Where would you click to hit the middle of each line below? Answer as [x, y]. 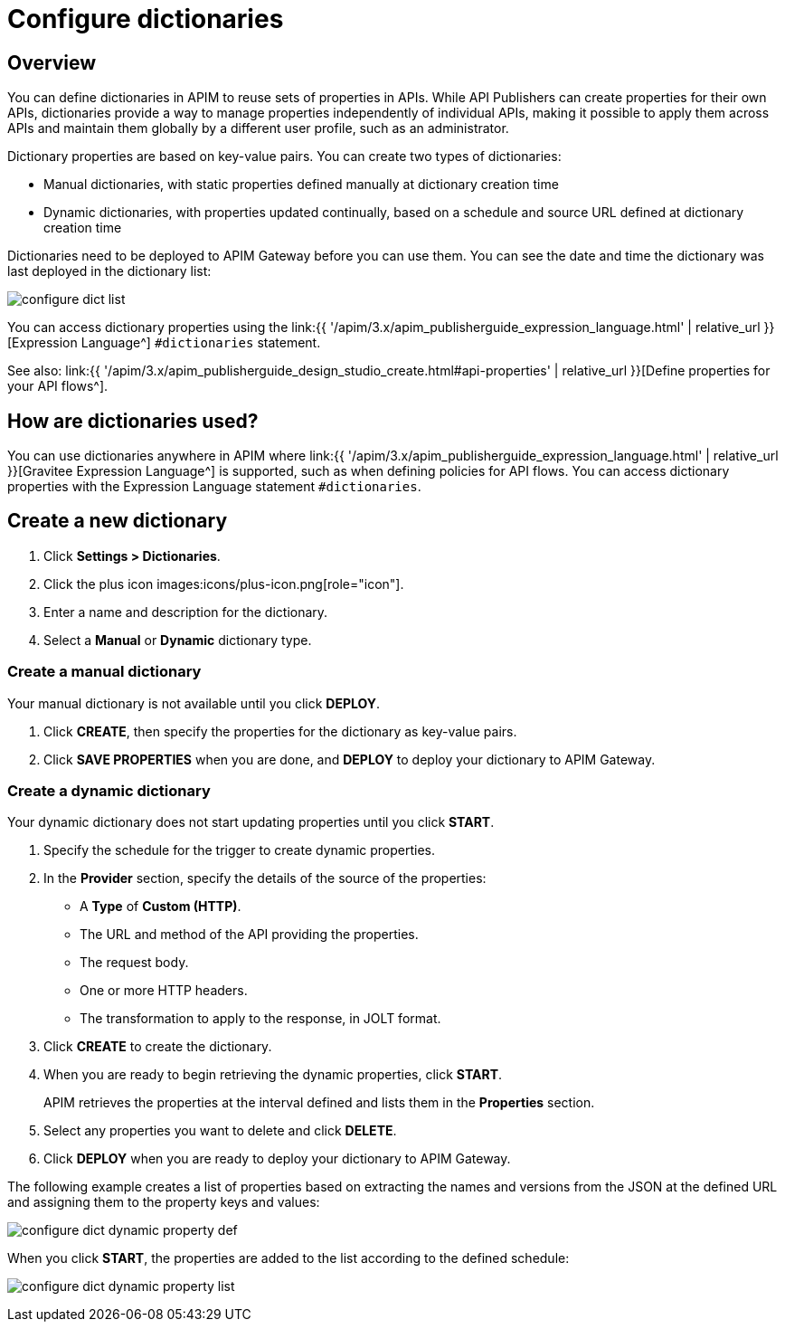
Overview [52, 62]
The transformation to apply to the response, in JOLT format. [260, 1019]
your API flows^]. [58, 386]
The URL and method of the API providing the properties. [249, 935]
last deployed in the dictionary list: [109, 271]
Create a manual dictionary [104, 672]
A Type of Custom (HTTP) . [161, 907]
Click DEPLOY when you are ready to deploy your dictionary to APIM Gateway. [277, 1159]
